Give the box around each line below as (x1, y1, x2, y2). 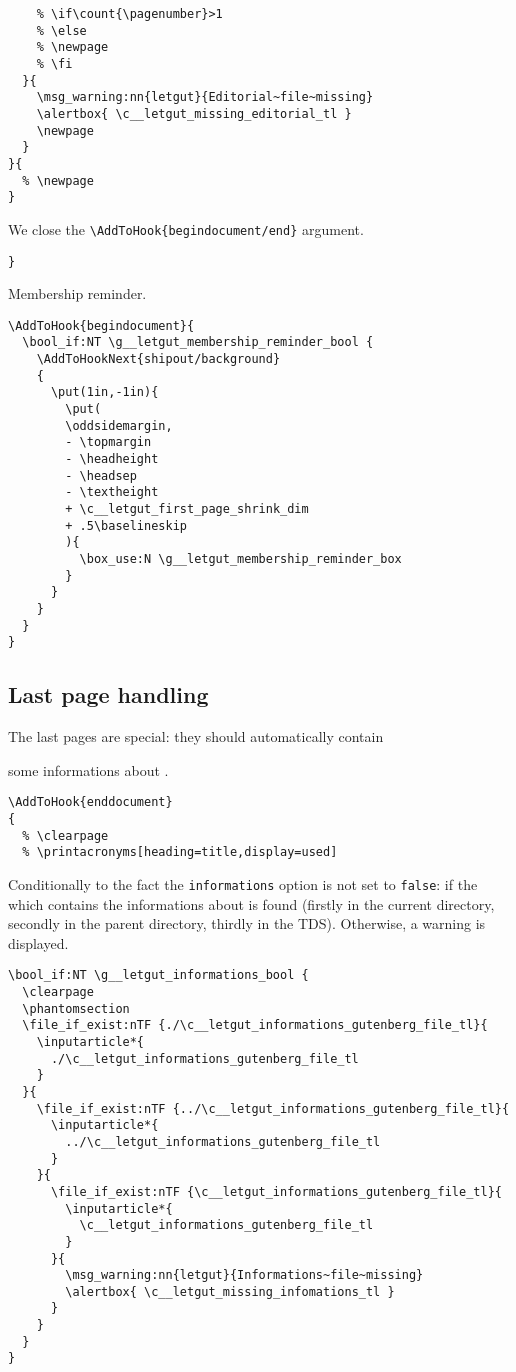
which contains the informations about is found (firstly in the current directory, (8, 893, 495, 914)
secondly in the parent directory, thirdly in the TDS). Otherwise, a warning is (8, 913, 486, 934)
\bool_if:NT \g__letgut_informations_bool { (8, 968, 309, 983)
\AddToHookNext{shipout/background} (36, 352, 281, 367)
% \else (36, 23, 87, 38)
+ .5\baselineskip (65, 518, 187, 533)
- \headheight (65, 452, 159, 467)
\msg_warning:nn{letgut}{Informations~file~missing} (65, 1268, 424, 1283)
